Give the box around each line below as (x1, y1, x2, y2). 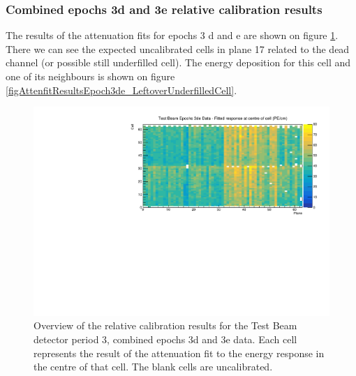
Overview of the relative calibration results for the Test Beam (34, 318, 297, 333)
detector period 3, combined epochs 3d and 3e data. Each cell (34, 332, 297, 347)
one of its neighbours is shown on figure (6, 69, 175, 83)
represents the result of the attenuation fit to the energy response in (34, 345, 325, 360)
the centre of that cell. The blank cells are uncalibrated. (34, 359, 273, 374)
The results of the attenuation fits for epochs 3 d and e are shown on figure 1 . (6, 28, 339, 43)
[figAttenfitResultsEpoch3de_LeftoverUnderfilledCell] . (6, 82, 237, 97)
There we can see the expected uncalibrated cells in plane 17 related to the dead (6, 41, 350, 56)
